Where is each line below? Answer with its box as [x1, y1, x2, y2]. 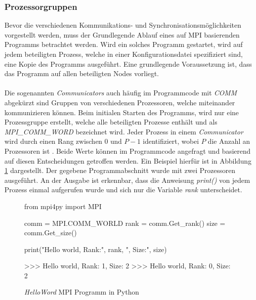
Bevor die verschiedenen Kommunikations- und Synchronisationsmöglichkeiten [4, 20, 241, 30]
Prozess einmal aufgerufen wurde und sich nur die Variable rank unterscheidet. [4, 184, 242, 195]
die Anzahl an [208, 136, 250, 146]
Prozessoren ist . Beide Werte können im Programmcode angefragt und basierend [4, 145, 251, 156]
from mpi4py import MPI [24, 201, 102, 211]
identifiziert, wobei [143, 136, 199, 146]
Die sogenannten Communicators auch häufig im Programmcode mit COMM [4, 87, 237, 98]
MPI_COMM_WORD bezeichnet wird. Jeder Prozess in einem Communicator [4, 126, 244, 136]
